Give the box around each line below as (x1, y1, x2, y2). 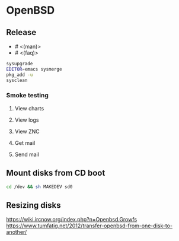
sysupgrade (6, 61, 33, 66)
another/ (6, 229, 27, 236)
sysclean (6, 77, 28, 83)
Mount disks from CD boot (6, 168, 106, 178)
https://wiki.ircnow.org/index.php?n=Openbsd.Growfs (6, 216, 138, 223)
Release (6, 27, 37, 37)
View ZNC (14, 128, 40, 135)
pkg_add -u (6, 72, 33, 78)
